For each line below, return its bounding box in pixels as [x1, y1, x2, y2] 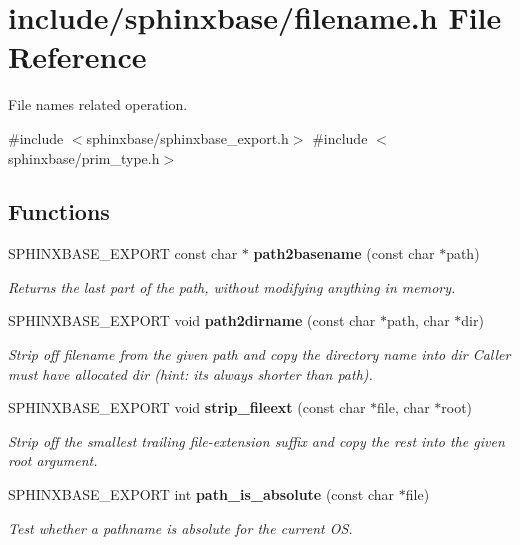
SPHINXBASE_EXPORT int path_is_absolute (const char [8, 484, 395, 505]
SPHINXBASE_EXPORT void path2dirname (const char [8, 310, 376, 331]
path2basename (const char [253, 243, 435, 264]
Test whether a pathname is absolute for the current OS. [8, 517, 353, 538]
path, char [386, 310, 450, 331]
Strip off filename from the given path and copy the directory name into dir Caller [8, 344, 511, 365]
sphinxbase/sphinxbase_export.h [86, 127, 289, 148]
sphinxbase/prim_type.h [8, 147, 160, 168]
